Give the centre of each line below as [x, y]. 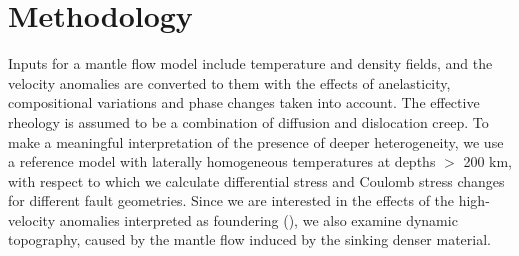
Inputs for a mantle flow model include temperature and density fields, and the [250, 63]
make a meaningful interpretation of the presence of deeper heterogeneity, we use [256, 141]
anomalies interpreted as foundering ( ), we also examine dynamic [258, 219]
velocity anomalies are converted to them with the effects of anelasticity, [229, 82]
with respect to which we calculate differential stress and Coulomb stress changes [256, 180]
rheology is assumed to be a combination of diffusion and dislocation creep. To [248, 121]
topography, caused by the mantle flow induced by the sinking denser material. [249, 239]
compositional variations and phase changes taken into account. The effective [244, 102]
